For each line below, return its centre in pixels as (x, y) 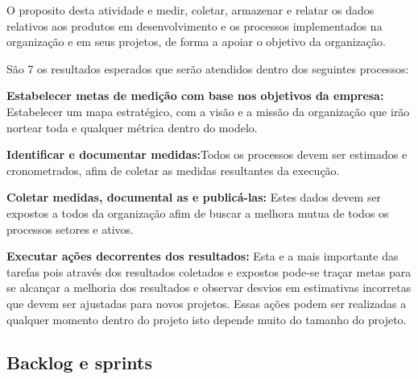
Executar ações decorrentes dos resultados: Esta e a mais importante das (203, 256)
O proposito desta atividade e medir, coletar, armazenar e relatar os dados (190, 10)
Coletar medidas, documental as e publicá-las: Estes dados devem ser (194, 197)
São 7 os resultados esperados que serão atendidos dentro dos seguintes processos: (208, 68)
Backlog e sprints (79, 362)
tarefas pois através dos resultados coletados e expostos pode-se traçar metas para (209, 271)
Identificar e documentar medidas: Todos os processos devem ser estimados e (207, 154)
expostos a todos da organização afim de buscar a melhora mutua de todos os (198, 212)
